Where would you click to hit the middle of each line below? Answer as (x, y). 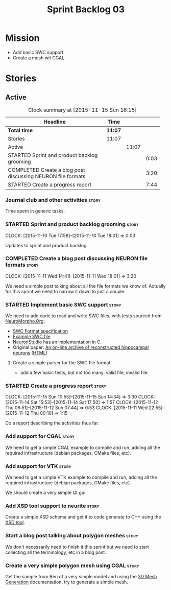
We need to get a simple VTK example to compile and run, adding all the (81, 477)
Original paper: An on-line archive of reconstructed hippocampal (81, 347)
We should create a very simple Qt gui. (46, 493)
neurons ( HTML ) (30, 353)
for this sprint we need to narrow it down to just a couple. (66, 291)
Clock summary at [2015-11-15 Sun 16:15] (82, 110)
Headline (54, 122)
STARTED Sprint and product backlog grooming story (72, 224)
